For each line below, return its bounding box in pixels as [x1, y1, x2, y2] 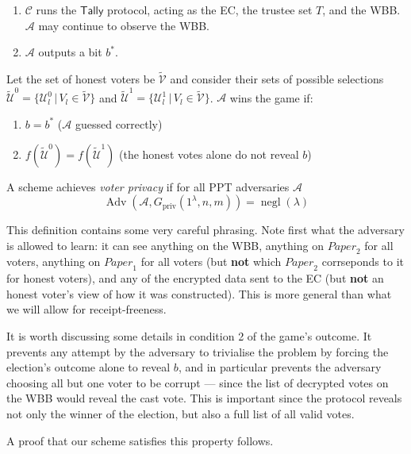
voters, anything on [6, 253, 101, 270]
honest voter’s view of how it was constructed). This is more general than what [6, 285, 392, 302]
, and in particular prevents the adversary [178, 359, 382, 375]
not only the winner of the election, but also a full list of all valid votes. [6, 406, 355, 422]
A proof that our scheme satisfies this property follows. [6, 432, 274, 448]
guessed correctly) [75, 115, 163, 132]
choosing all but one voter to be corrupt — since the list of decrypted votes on [6, 374, 389, 391]
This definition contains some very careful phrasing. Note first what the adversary [6, 221, 405, 238]
